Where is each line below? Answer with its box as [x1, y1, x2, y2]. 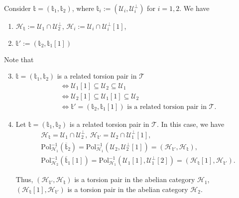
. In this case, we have [157, 118, 225, 129]
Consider [4, 3, 31, 13]
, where [72, 3, 95, 13]
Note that [4, 54, 34, 64]
